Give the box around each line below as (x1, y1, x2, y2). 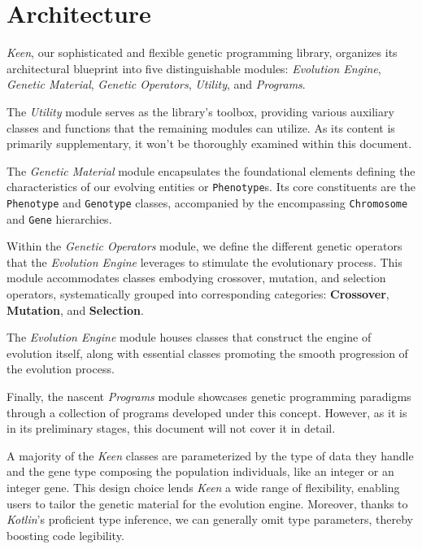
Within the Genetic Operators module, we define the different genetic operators (7, 237, 402, 255)
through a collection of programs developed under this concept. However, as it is (7, 403, 407, 420)
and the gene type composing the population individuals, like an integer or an (7, 463, 394, 480)
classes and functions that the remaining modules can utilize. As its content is (7, 119, 395, 136)
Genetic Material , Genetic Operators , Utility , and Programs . (7, 76, 306, 93)
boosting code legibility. (7, 526, 124, 543)
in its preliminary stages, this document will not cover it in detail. (7, 420, 336, 437)
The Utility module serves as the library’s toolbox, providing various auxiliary (7, 102, 394, 120)
